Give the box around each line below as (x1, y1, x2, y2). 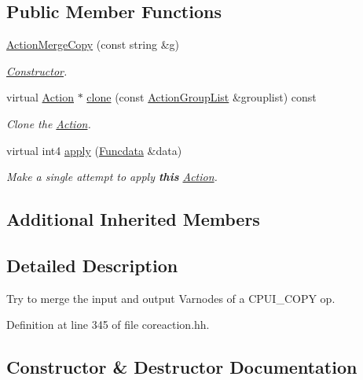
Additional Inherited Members (6, 207, 260, 231)
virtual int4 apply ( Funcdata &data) (6, 142, 182, 158)
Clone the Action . (6, 115, 91, 131)
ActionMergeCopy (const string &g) (6, 36, 179, 53)
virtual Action (6, 89, 75, 105)
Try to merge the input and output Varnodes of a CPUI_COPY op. (6, 290, 335, 306)
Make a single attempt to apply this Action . (6, 168, 218, 185)
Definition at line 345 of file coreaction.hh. (6, 316, 210, 333)
